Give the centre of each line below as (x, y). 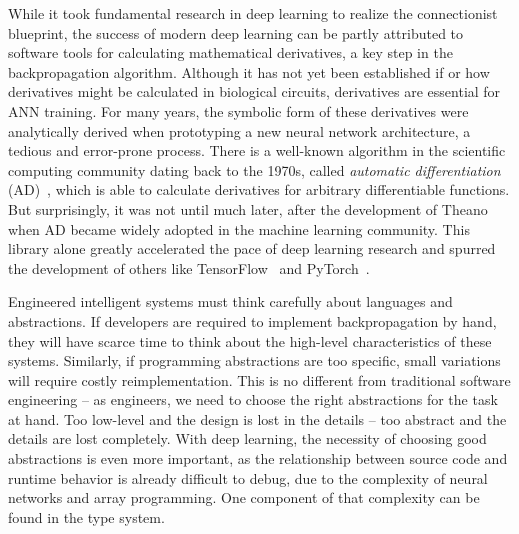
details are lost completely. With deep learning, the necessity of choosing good (247, 438)
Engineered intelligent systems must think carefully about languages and (230, 301)
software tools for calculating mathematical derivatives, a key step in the (230, 52)
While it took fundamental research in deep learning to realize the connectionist (253, 13)
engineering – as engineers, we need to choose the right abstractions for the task (253, 399)
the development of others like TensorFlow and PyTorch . (189, 267)
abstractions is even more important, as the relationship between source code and (258, 458)
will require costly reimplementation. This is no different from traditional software (259, 379)
